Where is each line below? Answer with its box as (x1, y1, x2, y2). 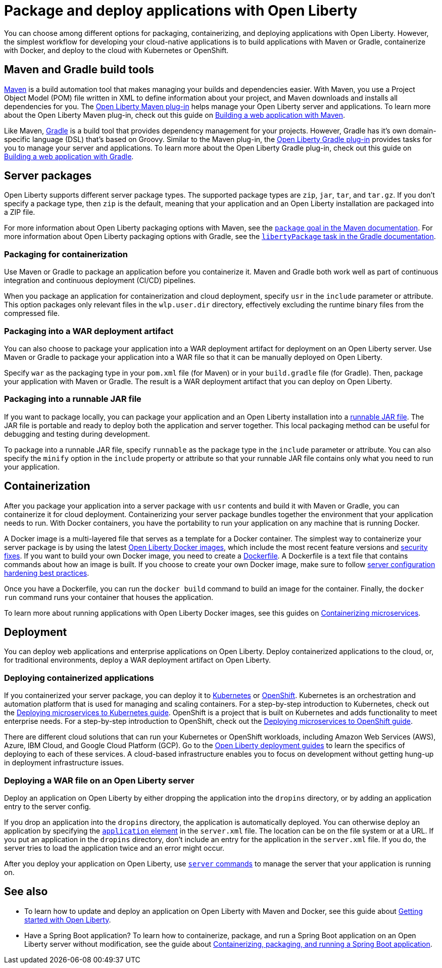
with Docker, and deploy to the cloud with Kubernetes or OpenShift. (4, 45, 229, 55)
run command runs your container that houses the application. (4, 592, 214, 602)
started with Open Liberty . (24, 915, 111, 924)
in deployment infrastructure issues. (4, 758, 124, 767)
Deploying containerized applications (4, 672, 154, 683)
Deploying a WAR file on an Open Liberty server (4, 775, 194, 786)
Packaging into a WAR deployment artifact (4, 326, 174, 336)
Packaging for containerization (4, 249, 128, 259)
